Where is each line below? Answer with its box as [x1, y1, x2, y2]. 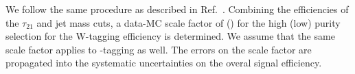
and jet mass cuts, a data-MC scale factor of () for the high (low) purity [36, 15, 341, 29]
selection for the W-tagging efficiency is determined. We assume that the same [5, 29, 335, 43]
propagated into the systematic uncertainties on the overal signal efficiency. [5, 56, 322, 70]
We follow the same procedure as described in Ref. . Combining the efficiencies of [5, 2, 349, 16]
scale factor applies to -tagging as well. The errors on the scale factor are [5, 42, 312, 56]
